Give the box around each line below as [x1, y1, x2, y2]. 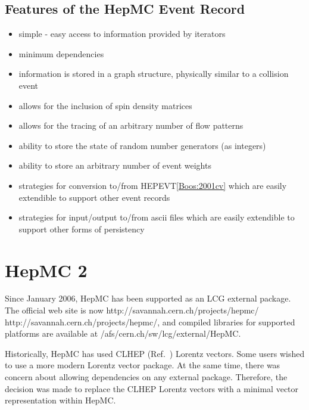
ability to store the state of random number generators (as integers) [18, 139, 266, 151]
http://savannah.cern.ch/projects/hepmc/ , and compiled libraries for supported [5, 315, 295, 328]
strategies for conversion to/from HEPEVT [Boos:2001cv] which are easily [18, 179, 287, 191]
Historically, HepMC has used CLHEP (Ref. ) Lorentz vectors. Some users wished [5, 347, 305, 359]
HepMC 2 [5, 257, 88, 282]
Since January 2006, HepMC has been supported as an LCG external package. [5, 292, 291, 305]
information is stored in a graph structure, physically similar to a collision [18, 67, 289, 80]
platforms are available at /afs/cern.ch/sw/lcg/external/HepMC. [5, 327, 241, 340]
